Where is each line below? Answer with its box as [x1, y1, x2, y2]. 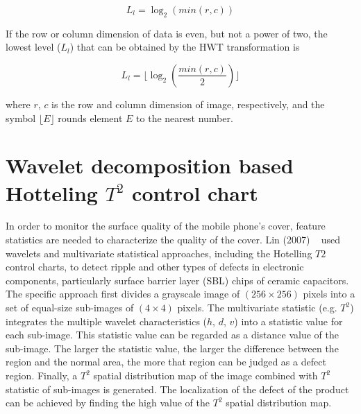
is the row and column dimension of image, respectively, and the [51, 96, 325, 111]
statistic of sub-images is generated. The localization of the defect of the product [6, 381, 349, 396]
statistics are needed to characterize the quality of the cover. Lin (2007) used [6, 232, 341, 247]
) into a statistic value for [234, 313, 343, 328]
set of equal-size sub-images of [6, 300, 134, 315]
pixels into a [303, 286, 355, 301]
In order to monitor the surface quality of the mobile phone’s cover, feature [6, 218, 326, 233]
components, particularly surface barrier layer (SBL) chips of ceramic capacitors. [6, 273, 349, 287]
